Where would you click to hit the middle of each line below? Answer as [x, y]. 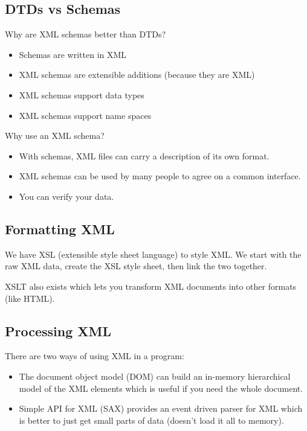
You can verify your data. [66, 196]
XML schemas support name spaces [85, 115]
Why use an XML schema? [55, 136]
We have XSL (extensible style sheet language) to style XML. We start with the [153, 254]
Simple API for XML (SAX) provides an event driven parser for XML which [161, 408]
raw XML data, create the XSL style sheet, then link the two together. [136, 266]
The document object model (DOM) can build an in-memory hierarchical [155, 376]
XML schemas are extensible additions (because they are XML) [137, 75]
